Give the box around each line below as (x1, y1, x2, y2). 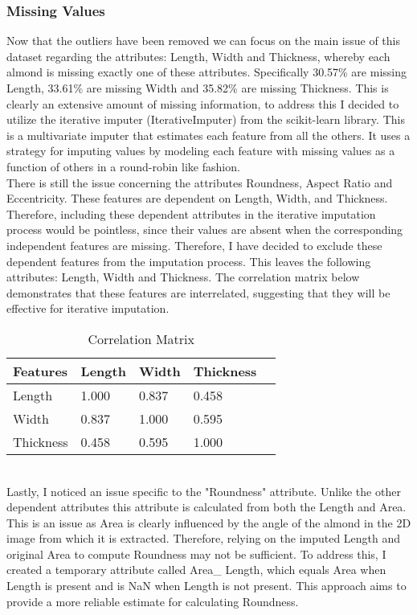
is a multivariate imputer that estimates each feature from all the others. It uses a (6, 126, 411, 143)
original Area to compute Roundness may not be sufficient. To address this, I (6, 545, 386, 562)
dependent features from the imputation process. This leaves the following (6, 252, 371, 269)
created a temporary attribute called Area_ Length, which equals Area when (6, 561, 386, 578)
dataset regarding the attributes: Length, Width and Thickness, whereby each (6, 47, 390, 64)
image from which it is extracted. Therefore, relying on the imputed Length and (6, 530, 401, 547)
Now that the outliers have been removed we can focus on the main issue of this (6, 32, 401, 49)
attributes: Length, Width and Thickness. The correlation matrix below (6, 269, 360, 285)
